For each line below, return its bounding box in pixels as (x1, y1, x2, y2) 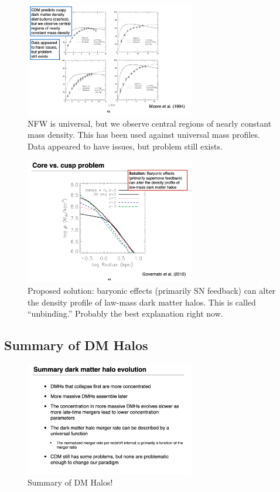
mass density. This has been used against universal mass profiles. (28, 128, 260, 141)
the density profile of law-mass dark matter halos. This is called (28, 296, 256, 308)
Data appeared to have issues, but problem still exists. (28, 140, 223, 152)
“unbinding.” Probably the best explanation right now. (28, 307, 223, 320)
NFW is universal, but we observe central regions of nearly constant (28, 117, 272, 129)
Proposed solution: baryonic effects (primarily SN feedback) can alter (28, 284, 276, 296)
